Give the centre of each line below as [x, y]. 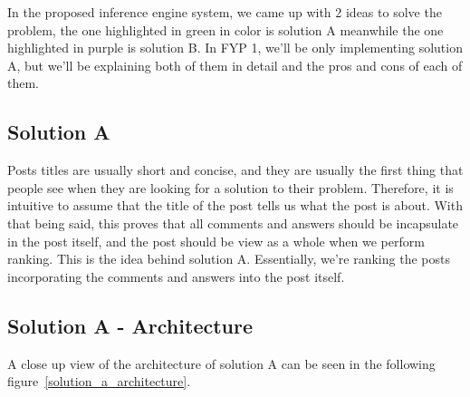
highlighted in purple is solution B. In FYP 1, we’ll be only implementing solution [235, 48]
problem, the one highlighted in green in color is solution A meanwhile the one [225, 29]
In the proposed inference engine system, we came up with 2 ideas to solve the [225, 12]
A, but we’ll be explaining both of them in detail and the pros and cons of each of [235, 65]
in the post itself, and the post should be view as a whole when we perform [216, 241]
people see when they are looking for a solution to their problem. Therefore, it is [230, 187]
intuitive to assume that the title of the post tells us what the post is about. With [235, 205]
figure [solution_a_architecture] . [99, 381]
